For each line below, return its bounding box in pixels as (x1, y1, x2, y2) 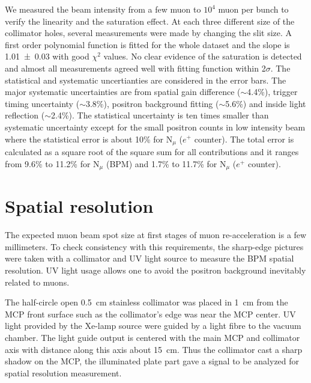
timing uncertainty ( (5, 97, 80, 109)
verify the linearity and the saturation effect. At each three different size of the (5, 14, 295, 27)
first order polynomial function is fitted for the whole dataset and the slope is (5, 38, 290, 51)
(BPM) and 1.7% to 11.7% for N (106, 157, 226, 170)
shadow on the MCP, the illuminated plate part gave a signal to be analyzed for (5, 355, 300, 367)
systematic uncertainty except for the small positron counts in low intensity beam (5, 120, 306, 133)
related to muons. (5, 275, 70, 288)
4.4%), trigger (247, 85, 298, 98)
